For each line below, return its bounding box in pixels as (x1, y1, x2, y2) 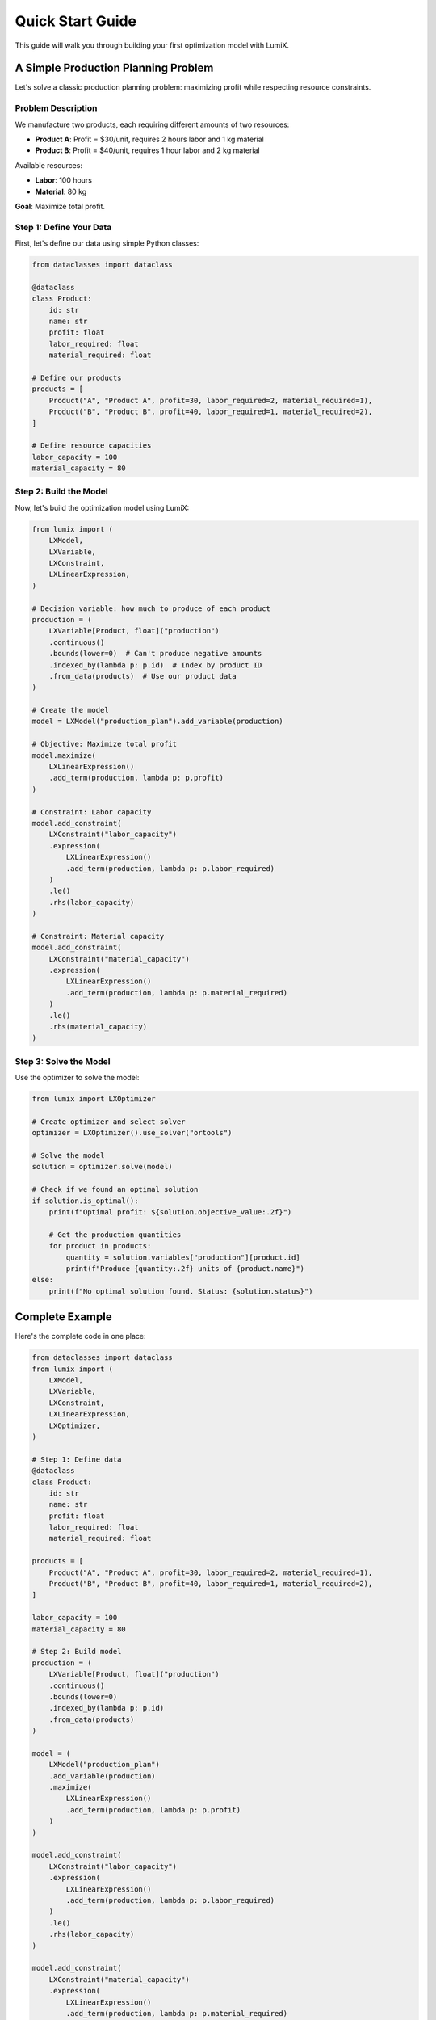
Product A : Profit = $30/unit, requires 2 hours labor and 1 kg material (35, 134, 264, 144)
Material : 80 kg (35, 187, 87, 196)
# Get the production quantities (48, 1230, 182, 1239)
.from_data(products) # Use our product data (48, 671, 237, 680)
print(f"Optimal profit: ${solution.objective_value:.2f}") (48, 1208, 292, 1217)
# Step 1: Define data (31, 1454, 122, 1464)
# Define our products (31, 372, 122, 382)
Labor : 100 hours (35, 175, 93, 185)
